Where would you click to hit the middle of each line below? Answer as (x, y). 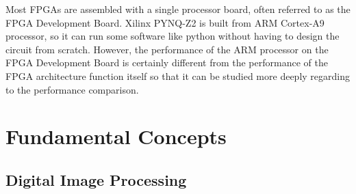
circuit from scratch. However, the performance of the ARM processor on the (167, 49)
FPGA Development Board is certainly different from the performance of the (167, 63)
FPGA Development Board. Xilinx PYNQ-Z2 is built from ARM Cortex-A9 (165, 22)
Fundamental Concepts (116, 136)
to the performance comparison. (72, 89)
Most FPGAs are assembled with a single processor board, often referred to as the (178, 9)
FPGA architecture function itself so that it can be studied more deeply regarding (178, 75)
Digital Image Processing (96, 179)
